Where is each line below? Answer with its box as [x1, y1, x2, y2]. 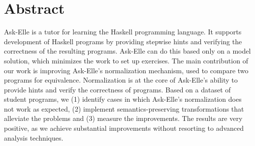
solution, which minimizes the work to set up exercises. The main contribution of [4, 55, 248, 65]
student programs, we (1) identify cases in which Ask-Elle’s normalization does [4, 94, 242, 104]
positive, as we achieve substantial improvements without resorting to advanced [4, 123, 244, 133]
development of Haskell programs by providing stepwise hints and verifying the [4, 36, 242, 46]
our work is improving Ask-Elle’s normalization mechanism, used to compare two [4, 65, 249, 75]
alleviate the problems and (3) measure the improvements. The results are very [4, 113, 243, 123]
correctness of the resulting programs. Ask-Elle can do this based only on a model [4, 46, 251, 56]
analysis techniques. [4, 132, 64, 143]
